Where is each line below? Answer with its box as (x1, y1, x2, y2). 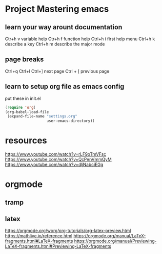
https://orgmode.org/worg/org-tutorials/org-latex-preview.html (5, 228, 131, 233)
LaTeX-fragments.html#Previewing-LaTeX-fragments (5, 243, 111, 249)
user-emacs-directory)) (46, 118, 95, 123)
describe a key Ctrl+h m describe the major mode (5, 41, 105, 47)
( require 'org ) (5, 105, 36, 110)
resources (5, 135, 47, 146)
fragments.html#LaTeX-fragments (5, 238, 73, 244)
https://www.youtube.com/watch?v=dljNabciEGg (5, 162, 103, 167)
